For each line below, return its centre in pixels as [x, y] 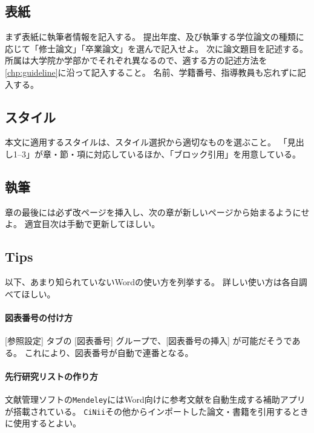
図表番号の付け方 [39, 317]
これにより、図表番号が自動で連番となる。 [109, 352]
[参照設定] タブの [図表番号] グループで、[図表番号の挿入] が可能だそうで [149, 341]
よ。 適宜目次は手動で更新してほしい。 [83, 224]
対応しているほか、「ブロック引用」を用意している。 [197, 154]
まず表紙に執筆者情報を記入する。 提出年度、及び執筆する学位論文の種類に [155, 37]
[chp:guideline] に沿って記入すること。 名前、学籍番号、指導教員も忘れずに [151, 72]
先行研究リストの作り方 [51, 376]
